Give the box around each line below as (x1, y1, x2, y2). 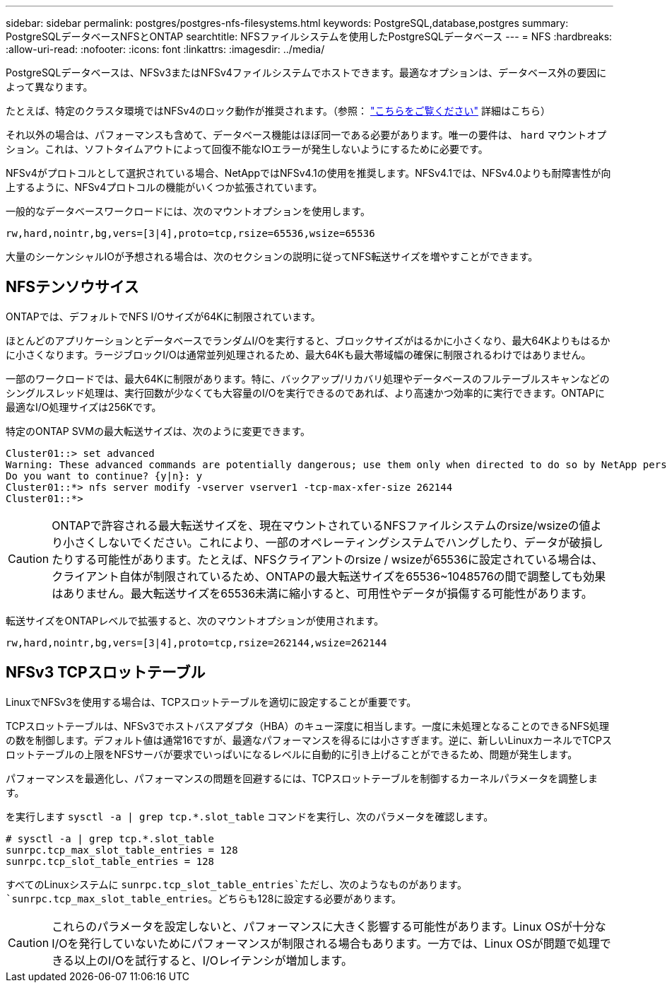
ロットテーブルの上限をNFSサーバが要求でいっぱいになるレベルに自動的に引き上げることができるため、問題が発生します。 (6, 748, 578, 760)
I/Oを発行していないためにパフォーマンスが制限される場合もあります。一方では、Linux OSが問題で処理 (52, 936, 600, 951)
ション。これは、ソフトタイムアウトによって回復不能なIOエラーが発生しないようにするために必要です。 (6, 143, 488, 155)
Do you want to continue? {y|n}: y (6, 470, 203, 482)
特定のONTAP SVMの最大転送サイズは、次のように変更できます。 (6, 424, 311, 437)
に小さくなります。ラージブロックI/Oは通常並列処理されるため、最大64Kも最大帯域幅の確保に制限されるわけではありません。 (6, 348, 591, 361)
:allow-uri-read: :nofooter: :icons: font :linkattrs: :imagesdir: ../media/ (6, 43, 325, 55)
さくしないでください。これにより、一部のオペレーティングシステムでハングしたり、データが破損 (74, 535, 592, 550)
